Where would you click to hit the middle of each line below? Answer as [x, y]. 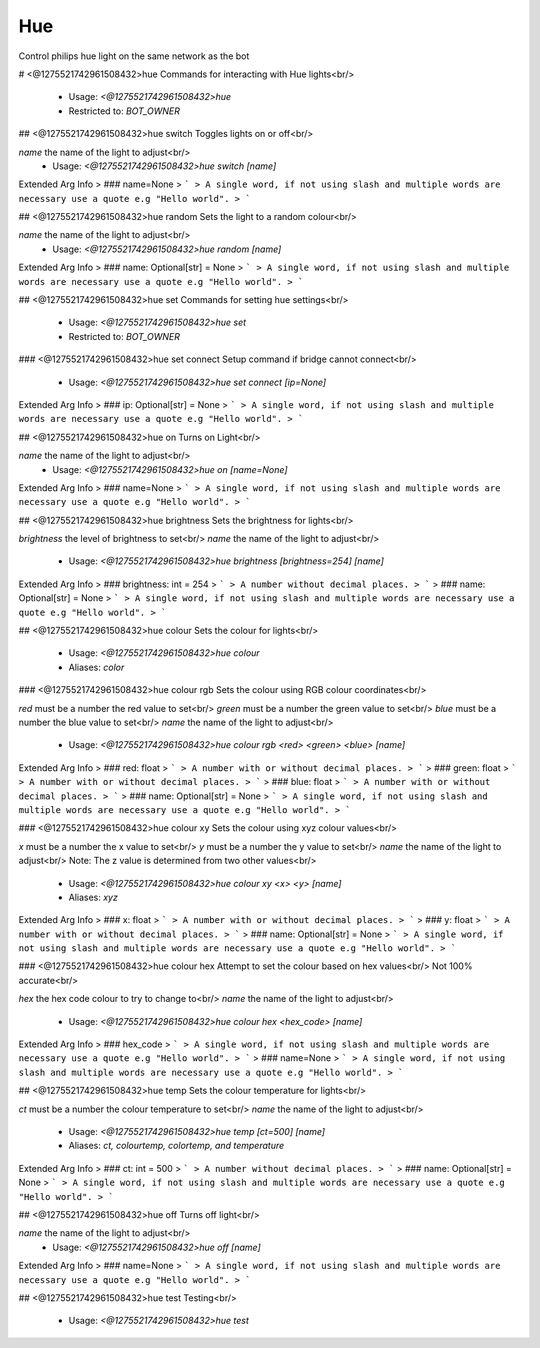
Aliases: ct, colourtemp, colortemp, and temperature [176, 1146]
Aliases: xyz [93, 897]
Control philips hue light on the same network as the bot [134, 56]
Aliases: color [96, 667]
